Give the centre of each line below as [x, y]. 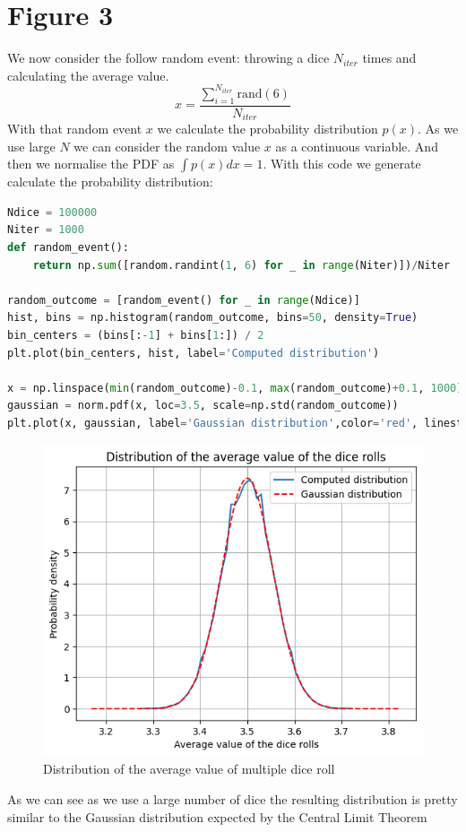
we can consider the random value [167, 146]
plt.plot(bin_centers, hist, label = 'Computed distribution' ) [194, 353]
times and [389, 58]
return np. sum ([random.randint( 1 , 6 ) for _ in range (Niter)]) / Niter [242, 265]
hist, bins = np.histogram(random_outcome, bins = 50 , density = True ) [213, 318]
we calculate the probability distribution [268, 129]
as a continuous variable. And [357, 146]
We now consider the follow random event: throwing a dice [168, 58]
